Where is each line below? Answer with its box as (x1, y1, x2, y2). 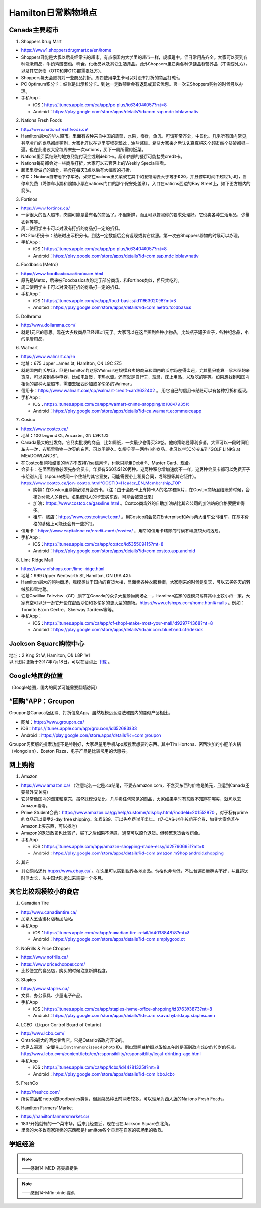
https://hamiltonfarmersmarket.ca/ (21, 1113, 90, 1120)
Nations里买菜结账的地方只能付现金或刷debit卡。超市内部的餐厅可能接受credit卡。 (21, 153, 185, 160)
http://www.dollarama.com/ (21, 322, 76, 328)
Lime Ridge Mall (21, 557, 53, 563)
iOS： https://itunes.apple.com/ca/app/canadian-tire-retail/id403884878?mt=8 (33, 930, 190, 935)
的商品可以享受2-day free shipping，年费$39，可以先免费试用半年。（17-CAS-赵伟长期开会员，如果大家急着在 (21, 816, 240, 822)
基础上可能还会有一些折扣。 (41, 521, 97, 527)
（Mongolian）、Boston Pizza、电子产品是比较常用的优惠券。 (9, 748, 130, 754)
